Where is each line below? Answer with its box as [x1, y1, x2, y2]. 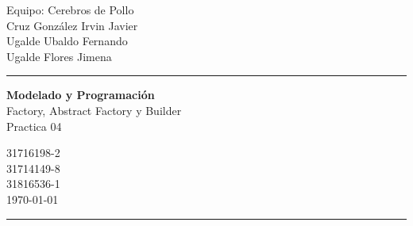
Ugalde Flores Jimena [6, 48, 112, 64]
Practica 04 [6, 117, 62, 134]
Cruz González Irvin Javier [6, 17, 138, 33]
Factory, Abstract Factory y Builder [6, 102, 182, 118]
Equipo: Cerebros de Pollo [6, 2, 134, 17]
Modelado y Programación [6, 86, 155, 103]
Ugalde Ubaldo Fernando [6, 33, 128, 49]
